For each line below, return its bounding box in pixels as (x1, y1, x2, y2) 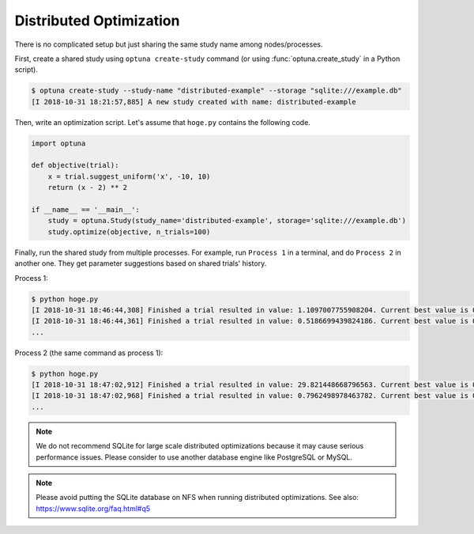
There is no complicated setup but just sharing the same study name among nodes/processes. (14, 40, 323, 49)
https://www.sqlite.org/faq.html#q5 (36, 503, 151, 513)
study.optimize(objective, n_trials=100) (47, 227, 211, 237)
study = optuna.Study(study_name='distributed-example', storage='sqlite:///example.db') (47, 216, 407, 225)
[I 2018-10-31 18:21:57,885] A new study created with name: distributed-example (31, 97, 357, 106)
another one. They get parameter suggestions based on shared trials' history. (14, 259, 267, 268)
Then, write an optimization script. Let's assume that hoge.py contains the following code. (14, 117, 311, 127)
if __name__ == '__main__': (31, 206, 140, 214)
